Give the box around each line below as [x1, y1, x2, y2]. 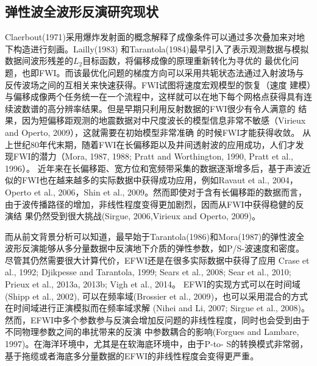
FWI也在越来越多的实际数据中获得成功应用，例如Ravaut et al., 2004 [21, 174, 290, 186]
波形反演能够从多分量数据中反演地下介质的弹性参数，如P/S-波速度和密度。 [5, 242, 304, 255]
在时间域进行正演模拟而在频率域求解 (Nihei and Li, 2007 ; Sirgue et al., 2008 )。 [5, 301, 310, 314]
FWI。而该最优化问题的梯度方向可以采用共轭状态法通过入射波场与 [38, 66, 304, 79]
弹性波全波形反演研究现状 [5, 2, 158, 21]
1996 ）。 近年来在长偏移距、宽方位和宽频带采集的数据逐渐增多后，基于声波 [5, 161, 302, 174]
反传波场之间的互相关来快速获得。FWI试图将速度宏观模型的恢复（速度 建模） [5, 78, 312, 91]
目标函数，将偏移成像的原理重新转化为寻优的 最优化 [82, 54, 290, 67]
